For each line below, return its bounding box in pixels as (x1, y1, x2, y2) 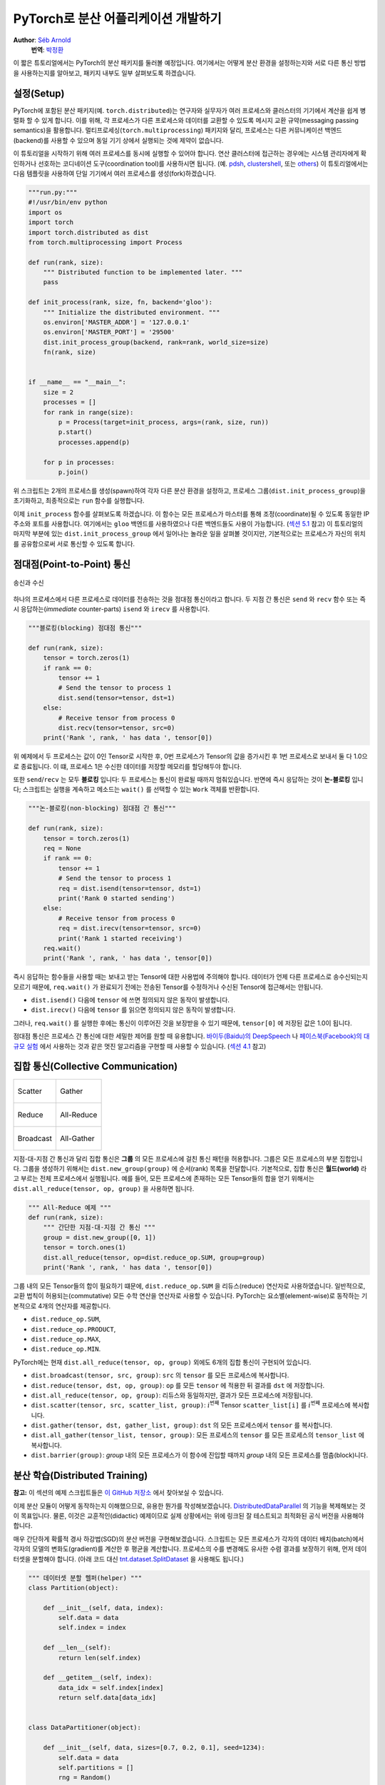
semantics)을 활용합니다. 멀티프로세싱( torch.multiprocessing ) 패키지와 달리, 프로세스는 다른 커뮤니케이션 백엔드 (13, 126, 342, 135)
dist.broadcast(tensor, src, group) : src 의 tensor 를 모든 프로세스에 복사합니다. (31, 1371, 289, 1379)
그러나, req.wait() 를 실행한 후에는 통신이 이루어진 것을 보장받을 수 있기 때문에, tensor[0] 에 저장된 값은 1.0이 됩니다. (13, 1018, 352, 1027)
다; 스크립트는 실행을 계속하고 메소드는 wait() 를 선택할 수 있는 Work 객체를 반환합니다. (13, 785, 260, 794)
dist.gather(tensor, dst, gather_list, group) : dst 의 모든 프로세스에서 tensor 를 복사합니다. (31, 1421, 333, 1429)
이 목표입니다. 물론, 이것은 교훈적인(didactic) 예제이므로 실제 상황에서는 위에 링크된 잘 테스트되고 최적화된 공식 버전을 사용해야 (13, 1511, 364, 1520)
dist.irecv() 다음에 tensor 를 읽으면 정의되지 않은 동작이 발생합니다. (31, 1005, 235, 1014)
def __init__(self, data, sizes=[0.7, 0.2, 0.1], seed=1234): (43, 1744, 265, 1752)
